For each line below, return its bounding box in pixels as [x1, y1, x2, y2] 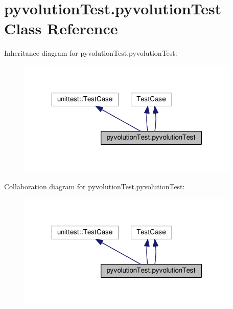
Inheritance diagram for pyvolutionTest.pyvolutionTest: [4, 48, 177, 58]
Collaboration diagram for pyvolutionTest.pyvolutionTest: [4, 181, 185, 191]
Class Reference [4, 18, 118, 39]
